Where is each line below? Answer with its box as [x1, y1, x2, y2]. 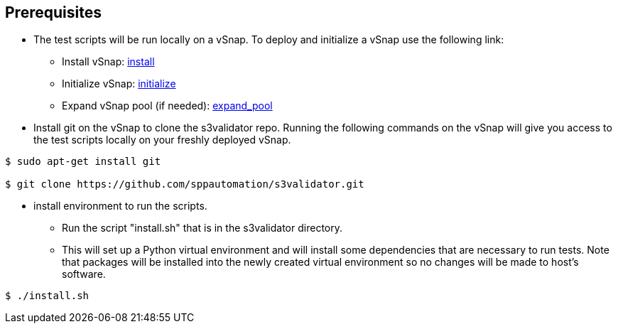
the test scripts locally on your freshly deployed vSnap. [33, 134, 291, 146]
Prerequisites [5, 4, 102, 21]
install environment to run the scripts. [33, 200, 207, 212]
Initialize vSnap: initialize [62, 77, 176, 90]
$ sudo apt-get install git [5, 156, 161, 168]
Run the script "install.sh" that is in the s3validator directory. [62, 222, 343, 234]
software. [62, 268, 106, 281]
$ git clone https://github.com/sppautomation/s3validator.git [5, 178, 364, 190]
